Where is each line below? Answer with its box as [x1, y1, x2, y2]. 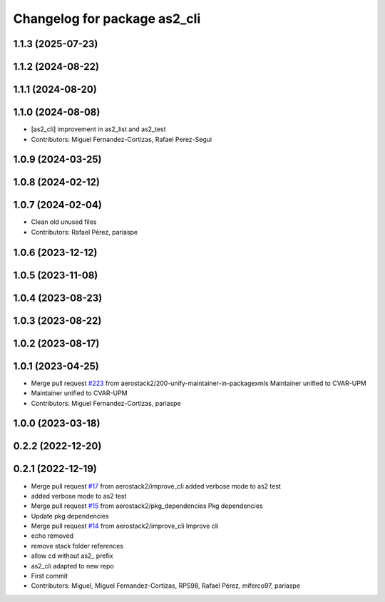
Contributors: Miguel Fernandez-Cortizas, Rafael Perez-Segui [31, 135, 212, 143]
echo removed [31, 531, 74, 540]
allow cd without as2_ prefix [31, 551, 113, 560]
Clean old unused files [31, 218, 97, 226]
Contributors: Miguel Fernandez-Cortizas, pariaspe [31, 399, 181, 407]
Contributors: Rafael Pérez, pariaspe [31, 228, 138, 236]
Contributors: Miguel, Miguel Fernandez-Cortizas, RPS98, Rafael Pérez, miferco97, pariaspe [31, 581, 301, 590]
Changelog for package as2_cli [13, 11, 201, 26]
